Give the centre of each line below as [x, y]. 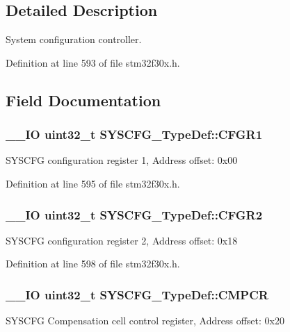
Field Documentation [83, 100]
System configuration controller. [74, 39]
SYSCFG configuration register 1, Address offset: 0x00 [122, 160]
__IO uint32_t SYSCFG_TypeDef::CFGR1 [134, 134]
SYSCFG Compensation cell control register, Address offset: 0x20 [145, 321]
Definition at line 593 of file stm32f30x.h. [93, 62]
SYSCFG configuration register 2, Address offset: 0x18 [122, 240]
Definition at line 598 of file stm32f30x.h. [93, 264]
